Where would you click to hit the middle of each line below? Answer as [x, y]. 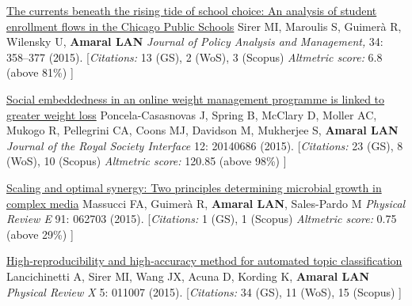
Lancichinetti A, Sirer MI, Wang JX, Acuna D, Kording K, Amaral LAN [188, 276]
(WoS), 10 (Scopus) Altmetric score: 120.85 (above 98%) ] [147, 161]
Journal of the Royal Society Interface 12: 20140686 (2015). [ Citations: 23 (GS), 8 [205, 145]
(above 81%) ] [40, 72]
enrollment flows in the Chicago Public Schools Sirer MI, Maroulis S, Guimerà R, [204, 26]
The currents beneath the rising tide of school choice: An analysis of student [192, 10]
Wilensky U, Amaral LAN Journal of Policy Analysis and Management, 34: [195, 42]
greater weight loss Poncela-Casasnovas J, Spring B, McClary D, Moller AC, [192, 114]
